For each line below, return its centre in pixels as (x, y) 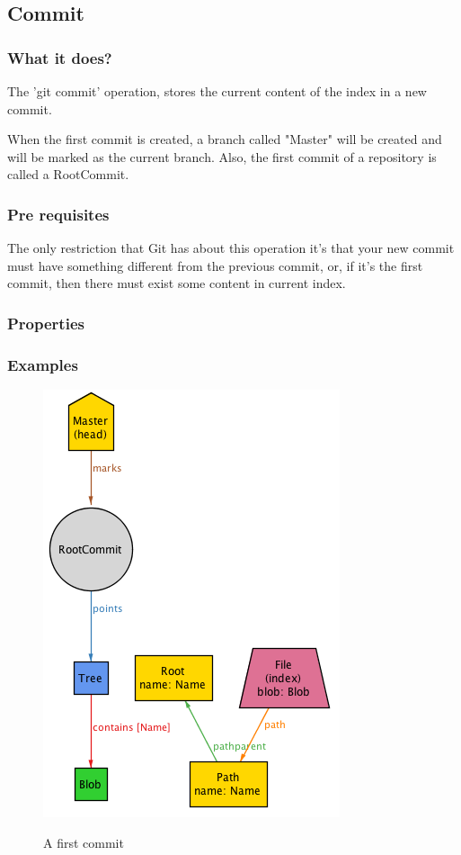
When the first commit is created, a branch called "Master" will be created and (225, 139)
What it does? (60, 57)
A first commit (84, 842)
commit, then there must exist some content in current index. (177, 283)
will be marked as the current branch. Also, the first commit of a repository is (222, 156)
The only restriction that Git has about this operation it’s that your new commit (231, 248)
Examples (43, 364)
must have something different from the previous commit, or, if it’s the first (215, 265)
